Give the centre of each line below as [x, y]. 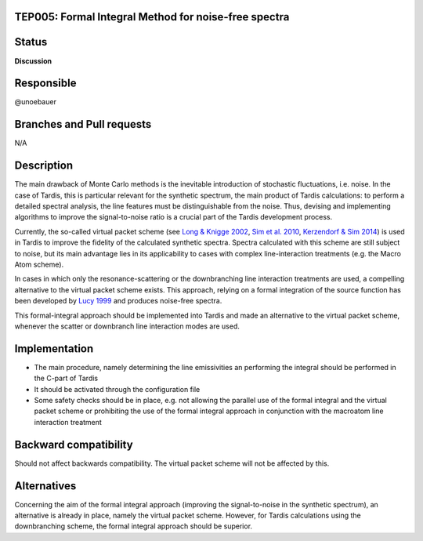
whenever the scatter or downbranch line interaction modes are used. [127, 326]
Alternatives [45, 486]
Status [31, 42]
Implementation [54, 349]
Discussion [33, 61]
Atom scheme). [39, 264]
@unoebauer [35, 102]
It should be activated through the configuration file [117, 389]
